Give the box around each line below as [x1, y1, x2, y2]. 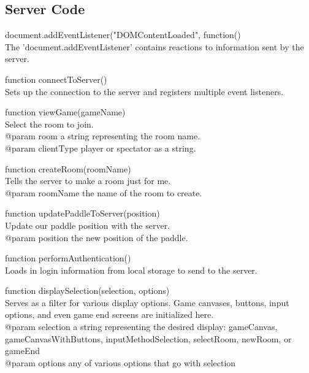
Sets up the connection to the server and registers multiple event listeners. [5, 85, 284, 98]
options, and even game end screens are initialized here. [5, 308, 214, 321]
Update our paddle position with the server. [5, 218, 170, 231]
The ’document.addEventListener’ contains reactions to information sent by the [5, 40, 304, 53]
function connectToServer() [5, 72, 107, 85]
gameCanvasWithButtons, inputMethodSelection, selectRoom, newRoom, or [5, 332, 292, 345]
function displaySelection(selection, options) [5, 284, 170, 297]
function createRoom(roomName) [5, 162, 131, 175]
